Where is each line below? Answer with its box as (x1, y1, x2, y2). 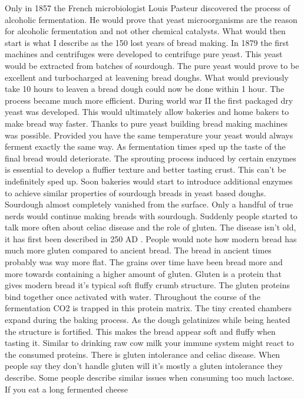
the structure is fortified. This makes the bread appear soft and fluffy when (5, 325, 276, 337)
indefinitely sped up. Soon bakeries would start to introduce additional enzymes (5, 174, 293, 187)
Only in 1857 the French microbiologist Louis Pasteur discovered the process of (5, 2, 290, 14)
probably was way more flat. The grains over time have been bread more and (5, 256, 283, 268)
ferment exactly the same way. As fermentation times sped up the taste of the (5, 140, 286, 153)
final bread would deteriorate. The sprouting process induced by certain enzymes (5, 151, 296, 164)
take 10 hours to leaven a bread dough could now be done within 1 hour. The (5, 83, 285, 95)
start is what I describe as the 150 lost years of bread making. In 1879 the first (5, 36, 289, 48)
